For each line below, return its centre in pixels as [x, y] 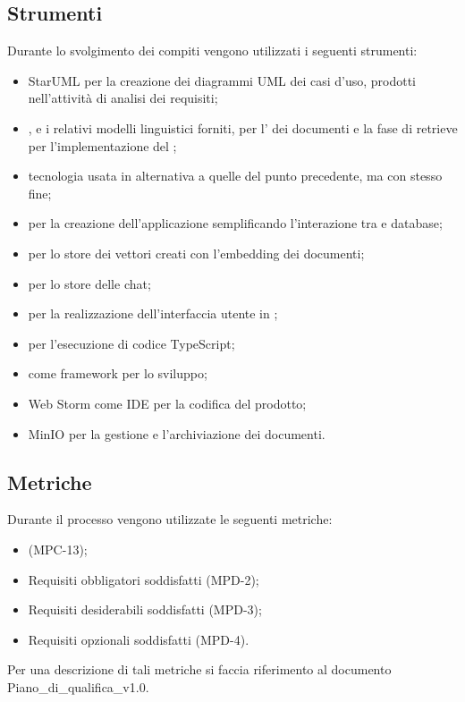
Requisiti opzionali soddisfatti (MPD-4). [139, 639]
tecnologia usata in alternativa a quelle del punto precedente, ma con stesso [235, 176]
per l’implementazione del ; [102, 145]
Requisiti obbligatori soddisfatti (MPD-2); [144, 579]
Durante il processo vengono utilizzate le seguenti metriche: [170, 519]
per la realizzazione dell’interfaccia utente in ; [153, 313]
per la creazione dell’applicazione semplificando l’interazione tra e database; [235, 223]
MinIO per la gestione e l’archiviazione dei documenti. [177, 433]
